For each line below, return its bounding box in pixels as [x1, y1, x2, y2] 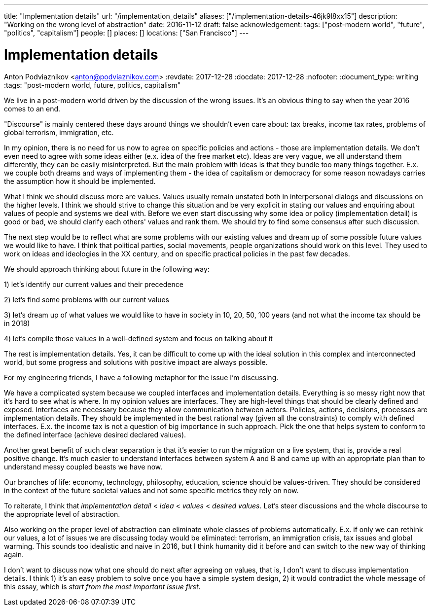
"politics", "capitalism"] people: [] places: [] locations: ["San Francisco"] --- [4, 29, 249, 37]
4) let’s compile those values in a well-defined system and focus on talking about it [4, 334, 273, 343]
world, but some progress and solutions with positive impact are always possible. [4, 358, 268, 366]
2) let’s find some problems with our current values [4, 295, 170, 304]
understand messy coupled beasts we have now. [4, 462, 163, 471]
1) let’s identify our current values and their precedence [4, 280, 183, 288]
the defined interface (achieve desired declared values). [4, 430, 186, 439]
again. [4, 550, 24, 559]
